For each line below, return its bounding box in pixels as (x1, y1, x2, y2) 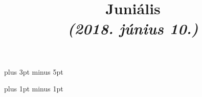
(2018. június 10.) (68, 18, 198, 39)
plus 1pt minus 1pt (4, 83, 63, 94)
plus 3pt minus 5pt (4, 66, 63, 77)
